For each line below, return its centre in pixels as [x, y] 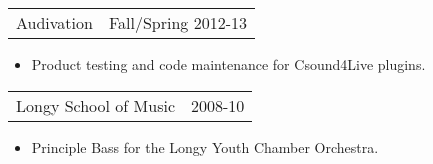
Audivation [54, 22]
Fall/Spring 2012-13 [178, 22]
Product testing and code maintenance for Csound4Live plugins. [228, 64]
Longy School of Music [95, 105]
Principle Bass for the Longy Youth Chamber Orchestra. [205, 146]
